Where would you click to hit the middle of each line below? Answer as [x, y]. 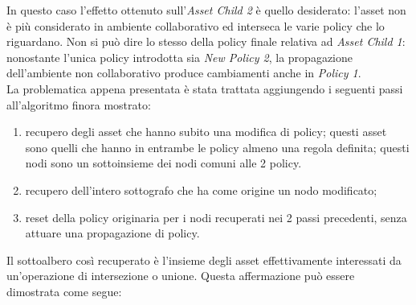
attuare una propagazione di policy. [112, 233]
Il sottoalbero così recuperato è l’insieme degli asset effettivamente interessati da [204, 260]
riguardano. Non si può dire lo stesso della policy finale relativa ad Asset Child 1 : [206, 41]
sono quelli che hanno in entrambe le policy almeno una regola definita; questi [217, 147]
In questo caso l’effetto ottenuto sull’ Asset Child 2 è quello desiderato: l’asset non [206, 10]
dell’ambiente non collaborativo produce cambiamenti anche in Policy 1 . [184, 73]
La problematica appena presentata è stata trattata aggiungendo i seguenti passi [205, 88]
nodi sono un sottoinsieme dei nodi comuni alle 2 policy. [163, 163]
